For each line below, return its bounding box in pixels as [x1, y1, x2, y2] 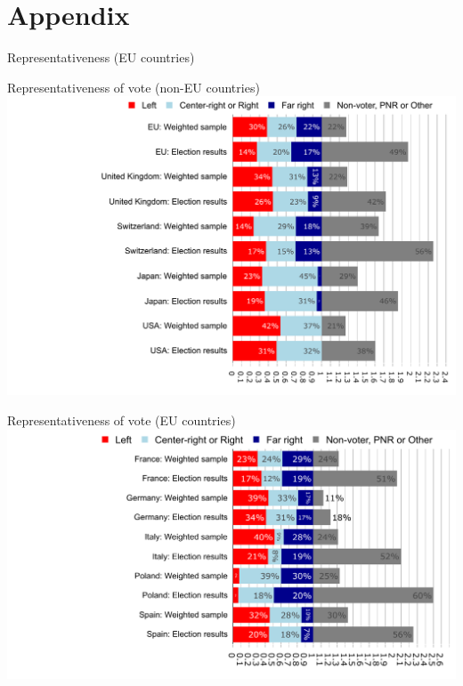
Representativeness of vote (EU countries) [7, 411, 236, 430]
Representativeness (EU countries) [7, 48, 195, 67]
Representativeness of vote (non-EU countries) [7, 77, 260, 96]
